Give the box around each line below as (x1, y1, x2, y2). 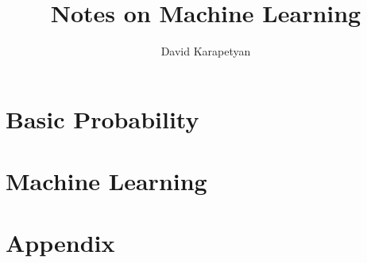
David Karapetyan (160, 43, 251, 59)
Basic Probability (6, 102, 199, 135)
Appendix (6, 227, 115, 259)
